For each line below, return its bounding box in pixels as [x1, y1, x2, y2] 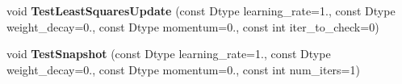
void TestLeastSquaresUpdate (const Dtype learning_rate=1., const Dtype [6, 2, 396, 19]
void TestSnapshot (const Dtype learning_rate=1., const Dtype [6, 45, 331, 62]
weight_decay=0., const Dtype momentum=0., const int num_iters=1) [6, 61, 360, 78]
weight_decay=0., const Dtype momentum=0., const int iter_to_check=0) [6, 18, 379, 35]
